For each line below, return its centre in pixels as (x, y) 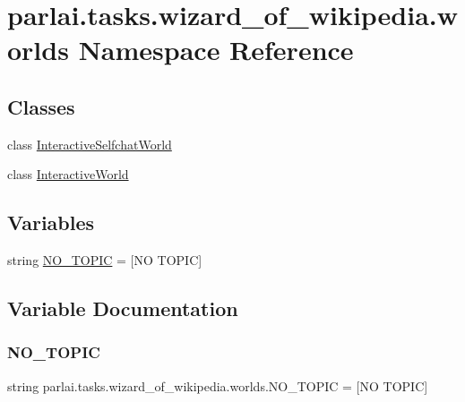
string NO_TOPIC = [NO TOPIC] (105, 260)
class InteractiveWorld (68, 174)
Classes (41, 106)
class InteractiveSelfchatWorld (90, 144)
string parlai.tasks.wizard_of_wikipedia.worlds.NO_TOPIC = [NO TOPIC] (218, 385)
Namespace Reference (216, 50)
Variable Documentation (123, 308)
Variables (51, 222)
